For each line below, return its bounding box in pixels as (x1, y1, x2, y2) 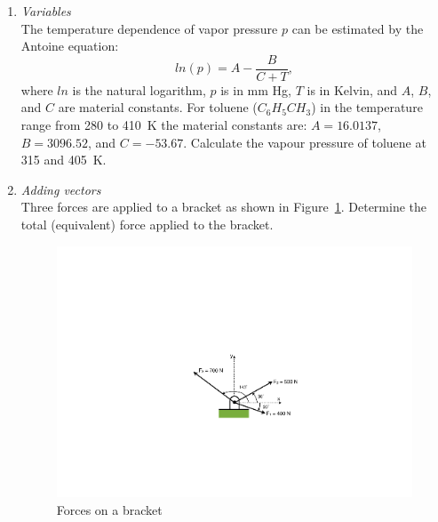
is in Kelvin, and (307, 80, 398, 99)
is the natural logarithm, (72, 80, 206, 99)
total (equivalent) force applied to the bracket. (20, 215, 274, 233)
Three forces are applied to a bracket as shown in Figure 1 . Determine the (20, 197, 427, 216)
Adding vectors (20, 180, 101, 198)
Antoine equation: (20, 36, 119, 55)
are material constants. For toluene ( (58, 98, 258, 116)
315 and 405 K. (20, 150, 107, 169)
